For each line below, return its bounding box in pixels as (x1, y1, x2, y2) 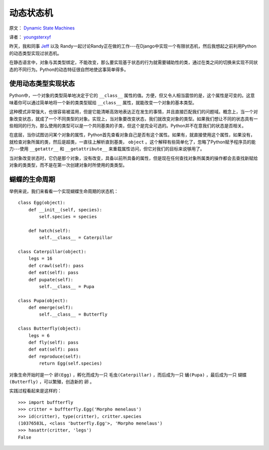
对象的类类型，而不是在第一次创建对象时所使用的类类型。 (9, 162, 127, 168)
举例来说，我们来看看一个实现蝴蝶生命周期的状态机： (9, 188, 119, 194)
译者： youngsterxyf (9, 34, 51, 40)
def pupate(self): (28, 277, 74, 282)
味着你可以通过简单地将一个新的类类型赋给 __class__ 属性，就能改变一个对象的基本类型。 (9, 99, 197, 105)
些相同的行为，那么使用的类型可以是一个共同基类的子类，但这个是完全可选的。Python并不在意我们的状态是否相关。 (9, 122, 247, 128)
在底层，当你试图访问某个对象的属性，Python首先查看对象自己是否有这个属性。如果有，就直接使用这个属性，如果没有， (9, 132, 255, 138)
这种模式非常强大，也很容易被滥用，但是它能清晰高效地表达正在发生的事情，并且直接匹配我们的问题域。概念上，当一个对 (9, 109, 258, 115)
